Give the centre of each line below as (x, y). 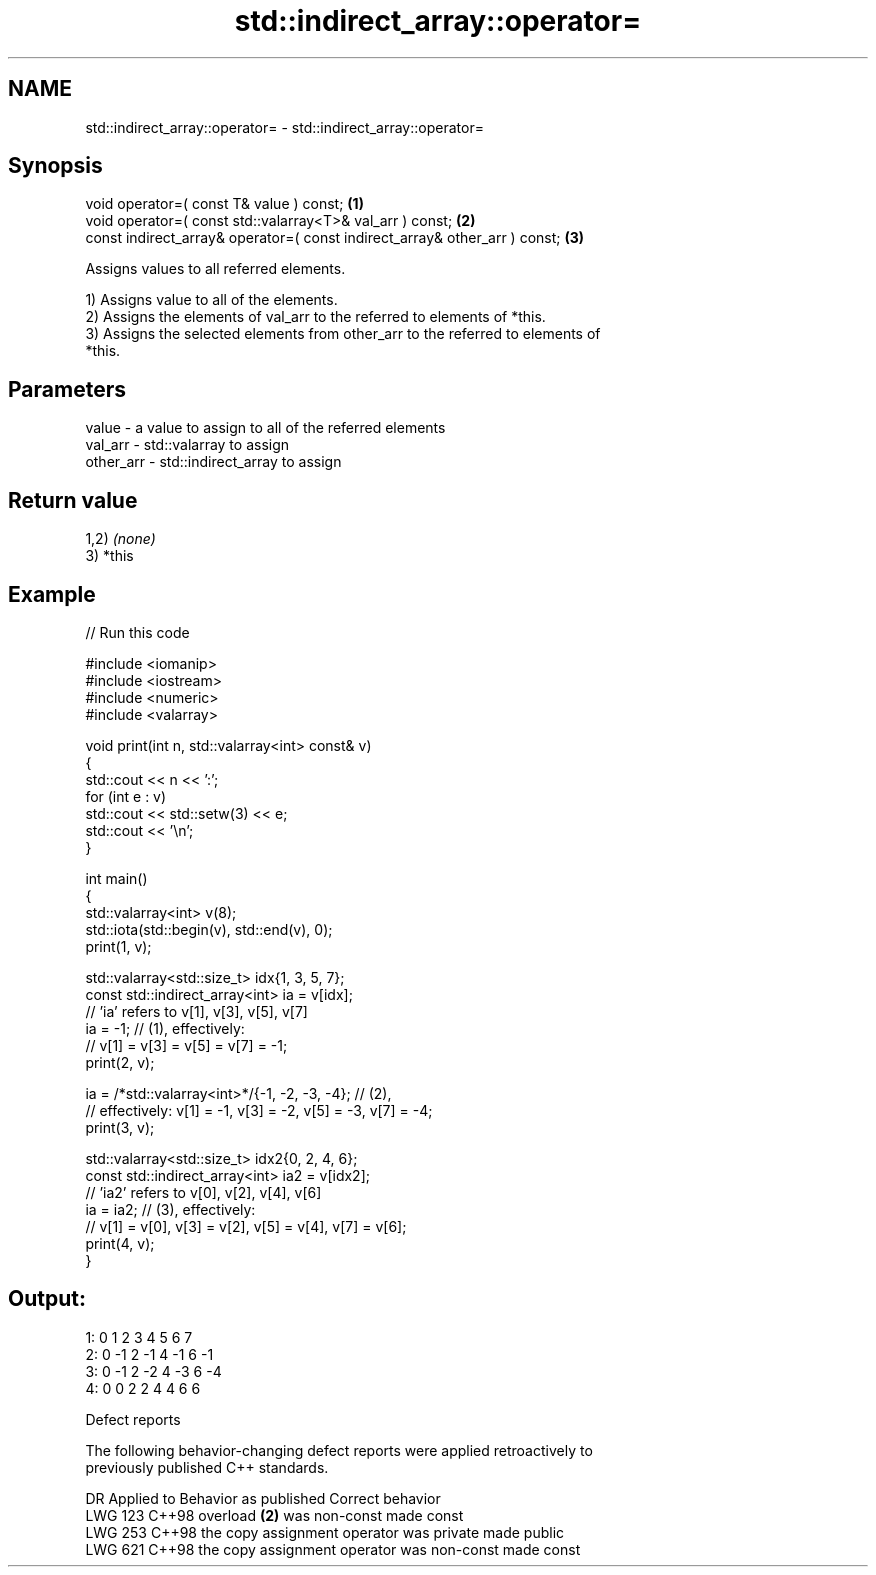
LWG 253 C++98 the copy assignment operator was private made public (325, 1532)
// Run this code (137, 632)
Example (52, 594)
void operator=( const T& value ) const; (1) (224, 204)
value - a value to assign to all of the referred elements (265, 428)
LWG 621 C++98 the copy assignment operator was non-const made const (333, 1549)
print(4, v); (120, 1243)
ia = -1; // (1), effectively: (165, 1028)
